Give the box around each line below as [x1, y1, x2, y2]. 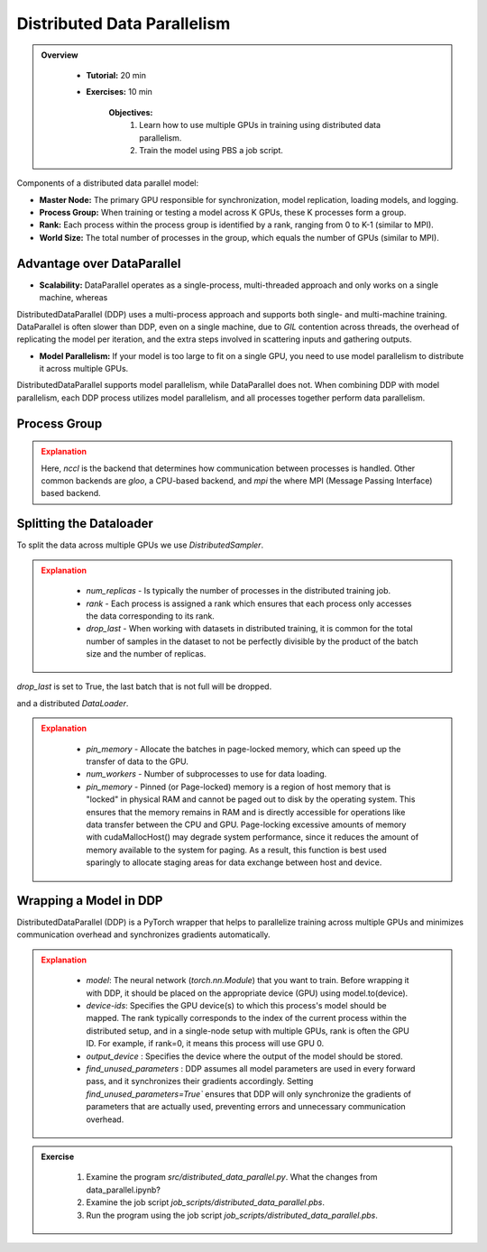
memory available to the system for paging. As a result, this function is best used [86, 844, 387, 855]
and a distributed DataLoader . [16, 697, 129, 708]
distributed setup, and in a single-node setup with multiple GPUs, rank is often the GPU [86, 1025, 409, 1036]
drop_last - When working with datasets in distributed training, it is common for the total [86, 623, 414, 634]
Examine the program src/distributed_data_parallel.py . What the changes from [86, 1172, 378, 1183]
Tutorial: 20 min [86, 69, 146, 80]
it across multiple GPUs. [39, 364, 129, 374]
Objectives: [108, 106, 153, 117]
